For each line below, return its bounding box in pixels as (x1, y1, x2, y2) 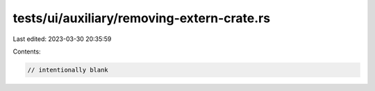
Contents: (12, 47, 41, 56)
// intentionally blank (27, 66, 109, 74)
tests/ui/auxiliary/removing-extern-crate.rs (12, 10, 271, 26)
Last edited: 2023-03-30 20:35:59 (12, 35, 112, 43)
